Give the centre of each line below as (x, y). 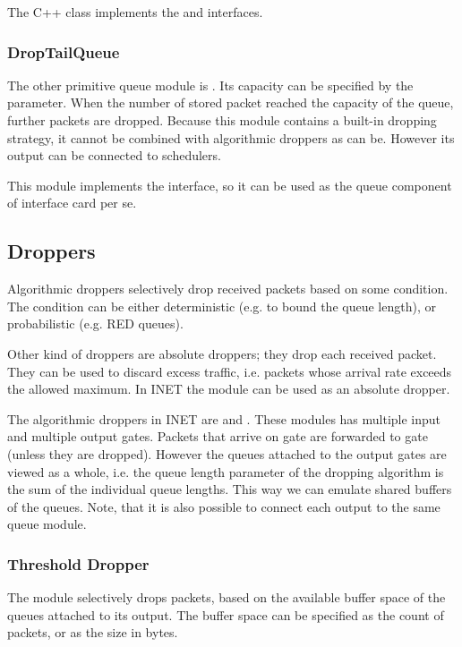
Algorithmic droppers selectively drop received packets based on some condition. (228, 289)
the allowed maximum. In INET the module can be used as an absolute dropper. (229, 389)
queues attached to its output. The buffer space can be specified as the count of (226, 614)
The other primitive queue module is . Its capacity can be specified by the (210, 85)
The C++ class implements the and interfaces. (135, 12)
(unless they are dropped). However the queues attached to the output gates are (227, 453)
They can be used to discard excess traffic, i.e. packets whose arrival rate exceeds (230, 371)
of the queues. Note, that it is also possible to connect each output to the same (224, 506)
